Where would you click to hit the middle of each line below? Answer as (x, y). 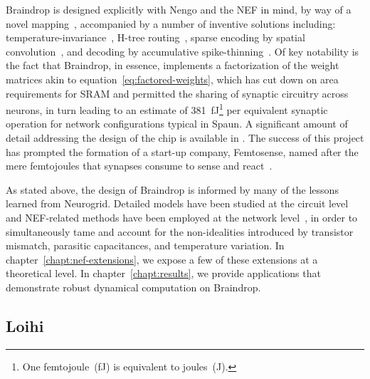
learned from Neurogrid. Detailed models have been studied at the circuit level (177, 203)
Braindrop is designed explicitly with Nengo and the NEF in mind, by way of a (179, 9)
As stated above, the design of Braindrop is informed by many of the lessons (172, 189)
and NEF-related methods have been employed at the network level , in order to (182, 217)
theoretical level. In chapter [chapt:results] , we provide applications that (163, 273)
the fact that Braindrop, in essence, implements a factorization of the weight (173, 65)
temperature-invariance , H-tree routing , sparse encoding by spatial (155, 37)
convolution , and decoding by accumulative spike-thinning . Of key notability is (183, 51)
